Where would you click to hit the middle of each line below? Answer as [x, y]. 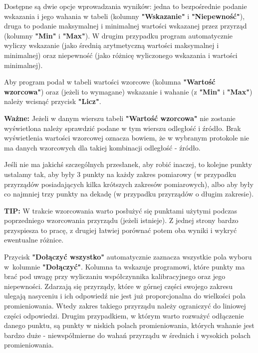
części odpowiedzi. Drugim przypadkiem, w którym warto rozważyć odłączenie [124, 315]
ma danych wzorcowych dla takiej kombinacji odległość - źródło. [102, 147]
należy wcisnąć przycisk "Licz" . [53, 101]
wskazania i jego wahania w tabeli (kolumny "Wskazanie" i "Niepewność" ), [125, 16]
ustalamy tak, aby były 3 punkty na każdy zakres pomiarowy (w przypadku [120, 174]
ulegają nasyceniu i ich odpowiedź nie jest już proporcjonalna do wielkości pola [125, 296]
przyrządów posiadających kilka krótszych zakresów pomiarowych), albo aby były [129, 184]
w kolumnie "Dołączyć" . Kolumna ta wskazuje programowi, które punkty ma [125, 266]
